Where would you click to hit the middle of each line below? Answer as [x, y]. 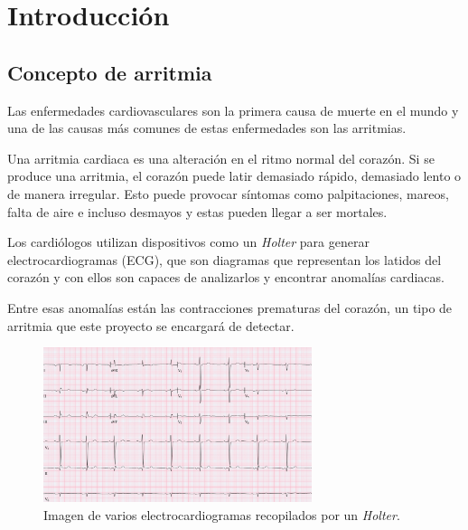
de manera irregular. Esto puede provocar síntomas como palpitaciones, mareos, [228, 193]
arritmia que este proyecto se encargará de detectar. [151, 325]
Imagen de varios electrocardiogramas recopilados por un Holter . [222, 514]
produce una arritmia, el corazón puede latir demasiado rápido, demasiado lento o [234, 176]
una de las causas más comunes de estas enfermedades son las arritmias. [207, 128]
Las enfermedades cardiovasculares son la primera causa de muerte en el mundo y [233, 110]
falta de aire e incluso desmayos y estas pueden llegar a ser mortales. [197, 211]
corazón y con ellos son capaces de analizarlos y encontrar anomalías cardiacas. [226, 277]
